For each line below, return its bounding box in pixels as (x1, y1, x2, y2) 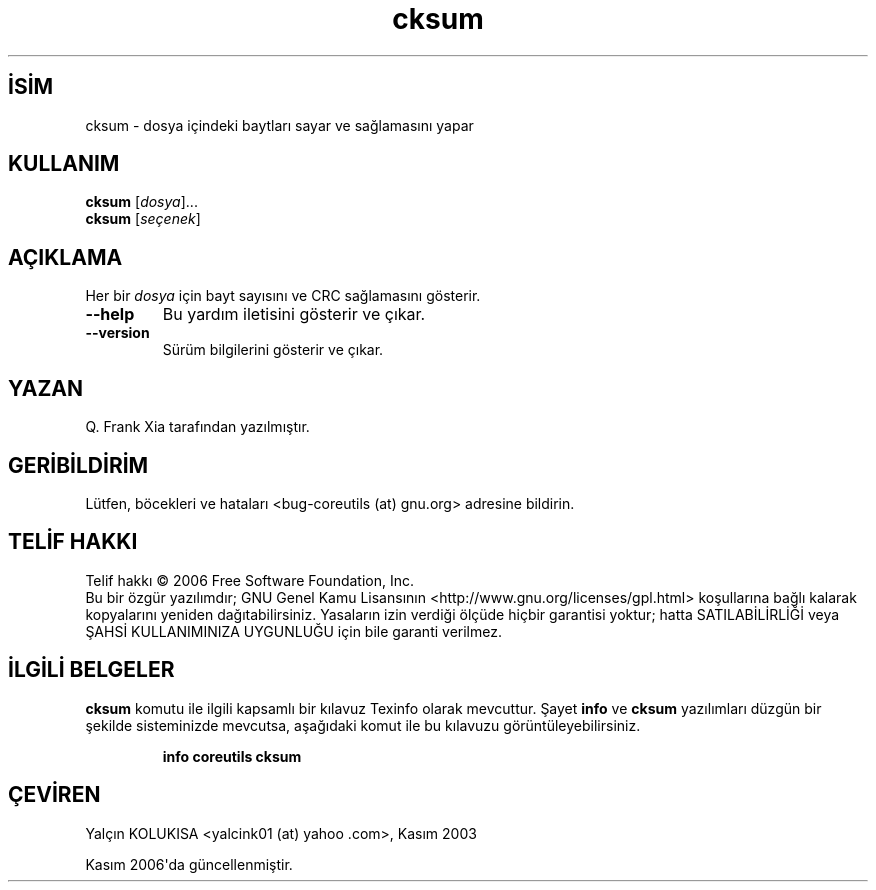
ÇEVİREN (8, 782, 101, 808)
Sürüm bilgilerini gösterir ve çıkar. (162, 341, 384, 359)
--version (85, 324, 150, 342)
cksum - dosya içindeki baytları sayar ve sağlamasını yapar (85, 116, 474, 134)
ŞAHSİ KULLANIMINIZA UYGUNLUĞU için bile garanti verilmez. (85, 622, 502, 640)
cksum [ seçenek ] (85, 210, 201, 228)
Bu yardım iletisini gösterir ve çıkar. (162, 304, 426, 325)
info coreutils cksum (162, 747, 302, 765)
